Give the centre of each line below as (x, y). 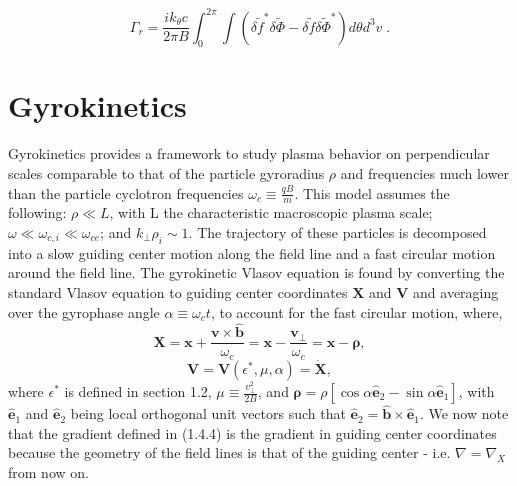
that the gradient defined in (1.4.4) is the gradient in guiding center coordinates (252, 432)
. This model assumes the (372, 192)
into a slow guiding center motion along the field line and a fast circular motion (252, 252)
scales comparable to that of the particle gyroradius (166, 173)
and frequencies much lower (424, 173)
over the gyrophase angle (84, 311)
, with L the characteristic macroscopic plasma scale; (271, 212)
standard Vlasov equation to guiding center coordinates (178, 292)
